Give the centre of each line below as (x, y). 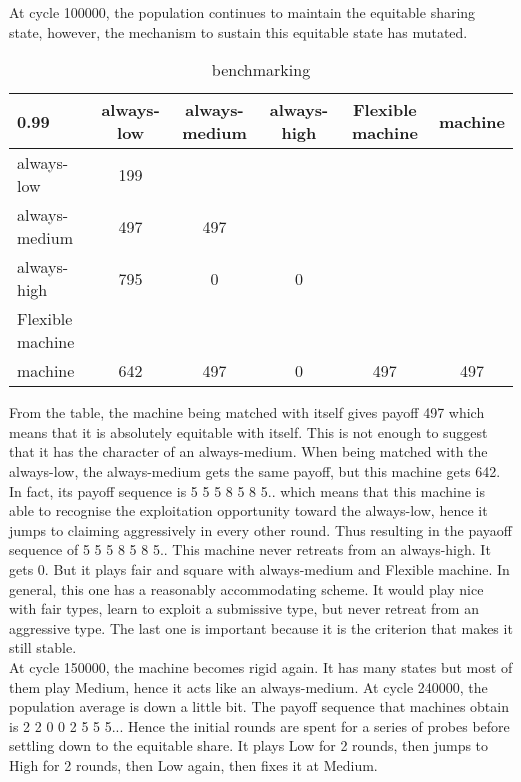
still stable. (43, 647)
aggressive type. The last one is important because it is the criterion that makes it (261, 627)
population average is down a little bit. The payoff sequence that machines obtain (259, 706)
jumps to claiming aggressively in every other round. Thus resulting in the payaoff (261, 529)
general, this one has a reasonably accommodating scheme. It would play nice (246, 588)
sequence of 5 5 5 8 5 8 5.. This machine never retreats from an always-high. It (250, 549)
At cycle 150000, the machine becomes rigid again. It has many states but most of (261, 666)
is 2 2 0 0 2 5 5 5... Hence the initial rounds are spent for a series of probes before (259, 725)
